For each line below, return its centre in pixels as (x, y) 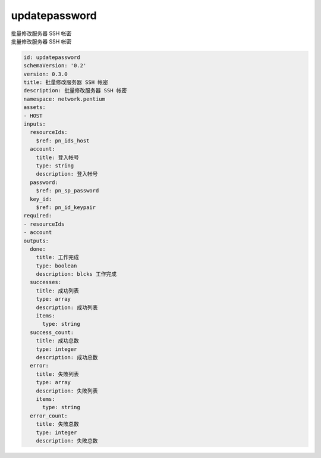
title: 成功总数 (58, 341)
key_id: (41, 199)
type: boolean (56, 266)
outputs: (36, 241)
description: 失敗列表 (67, 391)
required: (38, 216)
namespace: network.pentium (64, 99)
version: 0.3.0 (45, 74)
